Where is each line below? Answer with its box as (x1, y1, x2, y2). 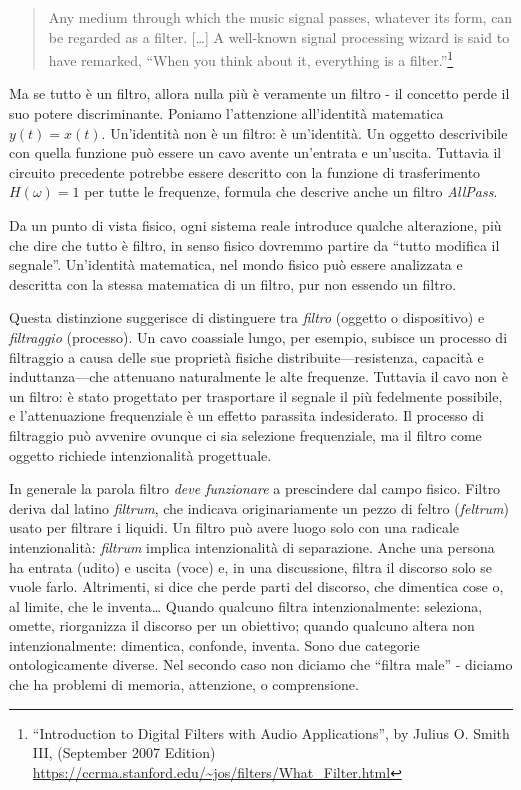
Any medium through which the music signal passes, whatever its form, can (48, 7, 513, 27)
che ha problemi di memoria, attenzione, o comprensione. (9, 674, 359, 695)
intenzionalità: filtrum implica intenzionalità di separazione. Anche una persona (9, 536, 495, 557)
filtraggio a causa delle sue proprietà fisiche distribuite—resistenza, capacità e (9, 346, 484, 367)
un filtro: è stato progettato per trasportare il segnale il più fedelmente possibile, (9, 385, 503, 406)
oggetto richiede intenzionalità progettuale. (9, 444, 272, 465)
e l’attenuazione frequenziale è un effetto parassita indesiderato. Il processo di (9, 405, 484, 426)
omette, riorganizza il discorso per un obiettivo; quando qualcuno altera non (9, 615, 475, 636)
